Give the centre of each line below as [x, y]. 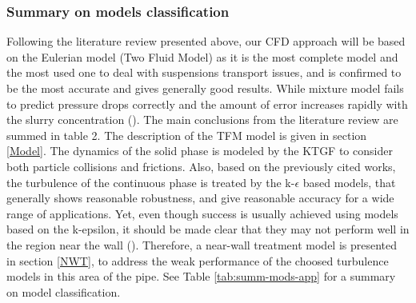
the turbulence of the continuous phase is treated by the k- [151, 182]
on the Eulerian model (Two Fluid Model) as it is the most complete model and [202, 56]
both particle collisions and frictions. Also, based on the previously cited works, [201, 166]
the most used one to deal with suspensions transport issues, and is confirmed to [204, 72]
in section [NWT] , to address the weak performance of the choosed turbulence [198, 260]
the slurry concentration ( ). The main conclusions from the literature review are [202, 120]
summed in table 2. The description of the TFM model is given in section [187, 135]
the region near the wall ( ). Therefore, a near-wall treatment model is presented [202, 244]
